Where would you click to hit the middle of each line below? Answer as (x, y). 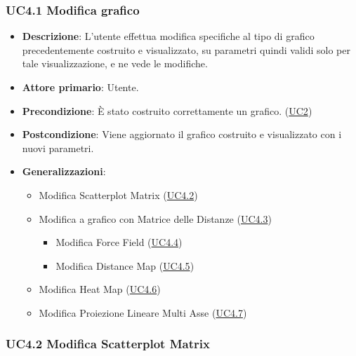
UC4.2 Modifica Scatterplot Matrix (108, 344)
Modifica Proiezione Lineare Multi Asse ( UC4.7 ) (143, 312)
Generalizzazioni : (64, 171)
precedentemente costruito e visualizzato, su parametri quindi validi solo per (186, 49)
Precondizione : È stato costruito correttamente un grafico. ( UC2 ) (167, 110)
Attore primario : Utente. (80, 87)
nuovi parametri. (58, 148)
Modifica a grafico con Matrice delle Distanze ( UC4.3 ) (155, 218)
